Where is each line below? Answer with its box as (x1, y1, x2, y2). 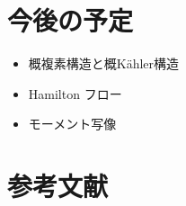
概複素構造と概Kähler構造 (28, 54, 180, 73)
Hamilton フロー (28, 84, 122, 103)
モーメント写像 (28, 114, 117, 133)
